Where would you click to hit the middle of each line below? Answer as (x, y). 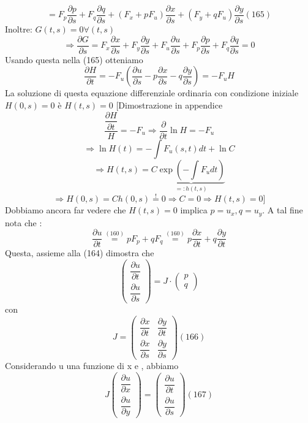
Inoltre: (19, 29)
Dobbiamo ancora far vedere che (66, 210)
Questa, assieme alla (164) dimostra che (80, 253)
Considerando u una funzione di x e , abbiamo (92, 366)
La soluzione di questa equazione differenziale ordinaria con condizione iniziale (152, 93)
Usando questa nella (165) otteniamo (74, 59)
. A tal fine (283, 210)
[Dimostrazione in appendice (169, 105)
